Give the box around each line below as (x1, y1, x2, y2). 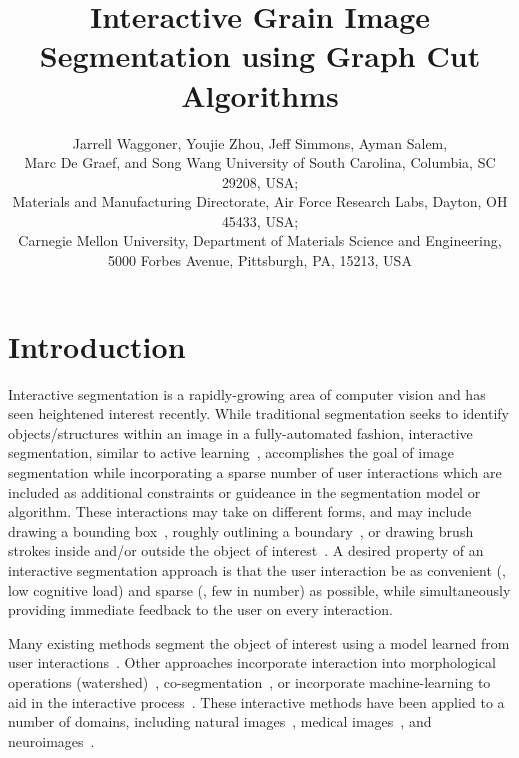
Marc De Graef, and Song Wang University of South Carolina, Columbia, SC (24, 152, 496, 173)
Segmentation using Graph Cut (39, 35, 481, 76)
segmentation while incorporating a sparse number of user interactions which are (8, 461, 502, 482)
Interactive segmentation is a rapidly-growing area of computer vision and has (8, 383, 486, 404)
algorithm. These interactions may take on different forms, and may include (8, 501, 472, 522)
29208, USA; (221, 171, 299, 192)
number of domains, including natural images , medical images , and (8, 711, 432, 732)
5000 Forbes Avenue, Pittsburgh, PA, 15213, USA (108, 250, 412, 271)
